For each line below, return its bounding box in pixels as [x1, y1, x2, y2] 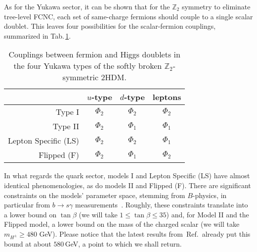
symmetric [62, 71, 99, 83]
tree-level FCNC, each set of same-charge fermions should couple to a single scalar [4, 11, 253, 21]
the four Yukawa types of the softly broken [13, 60, 162, 72]
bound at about [4, 238, 51, 249]
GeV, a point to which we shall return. [65, 238, 182, 249]
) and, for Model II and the [166, 209, 249, 219]
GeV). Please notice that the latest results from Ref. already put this [39, 228, 251, 239]
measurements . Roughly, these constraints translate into [75, 200, 248, 210]
